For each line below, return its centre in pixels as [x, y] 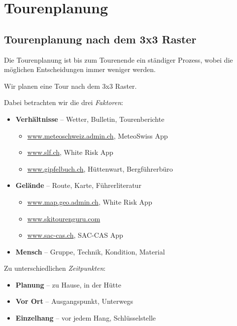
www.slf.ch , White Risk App [70, 152]
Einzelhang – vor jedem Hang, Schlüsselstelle [86, 318]
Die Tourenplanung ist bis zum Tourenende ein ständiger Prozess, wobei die [118, 59]
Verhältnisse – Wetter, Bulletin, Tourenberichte [90, 119]
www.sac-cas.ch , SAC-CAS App [75, 235]
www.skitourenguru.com [64, 218]
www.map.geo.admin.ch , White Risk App [90, 201]
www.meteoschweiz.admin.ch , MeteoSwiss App [98, 135]
